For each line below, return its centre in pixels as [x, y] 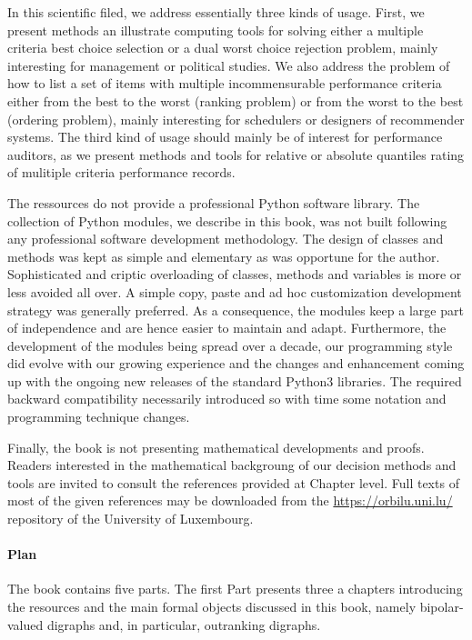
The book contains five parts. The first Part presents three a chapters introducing [235, 589]
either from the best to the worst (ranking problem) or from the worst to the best [236, 100]
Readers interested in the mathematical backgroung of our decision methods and [232, 465]
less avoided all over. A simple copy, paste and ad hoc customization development [235, 291]
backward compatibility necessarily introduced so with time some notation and [227, 399]
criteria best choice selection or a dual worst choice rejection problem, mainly [223, 48]
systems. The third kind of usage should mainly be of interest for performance [225, 137]
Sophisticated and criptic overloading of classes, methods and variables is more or [235, 274]
